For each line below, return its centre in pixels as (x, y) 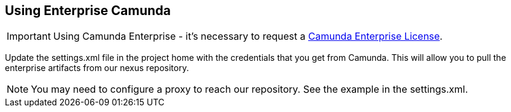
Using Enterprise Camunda (88, 11)
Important (29, 36)
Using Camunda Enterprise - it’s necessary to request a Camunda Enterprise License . (248, 36)
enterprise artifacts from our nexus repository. (97, 68)
